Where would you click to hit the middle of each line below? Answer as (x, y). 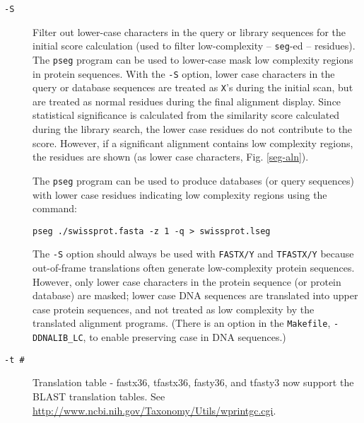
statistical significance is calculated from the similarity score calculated (186, 115)
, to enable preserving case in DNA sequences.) (184, 337)
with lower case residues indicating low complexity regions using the (180, 194)
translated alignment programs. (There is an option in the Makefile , (182, 323)
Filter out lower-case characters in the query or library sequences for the (189, 31)
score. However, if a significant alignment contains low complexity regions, (193, 143)
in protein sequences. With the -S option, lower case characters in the (184, 73)
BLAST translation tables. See (99, 396)
